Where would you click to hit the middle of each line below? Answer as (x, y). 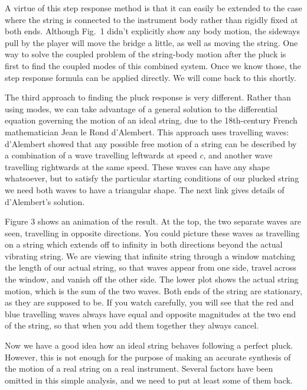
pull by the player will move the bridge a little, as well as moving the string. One (151, 42)
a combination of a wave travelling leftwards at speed (101, 155)
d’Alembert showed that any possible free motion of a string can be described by (151, 143)
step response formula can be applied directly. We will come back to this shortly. (151, 77)
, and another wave (238, 155)
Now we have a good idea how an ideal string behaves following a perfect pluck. (149, 345)
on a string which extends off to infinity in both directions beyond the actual (144, 244)
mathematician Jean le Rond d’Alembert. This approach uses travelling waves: (147, 131)
